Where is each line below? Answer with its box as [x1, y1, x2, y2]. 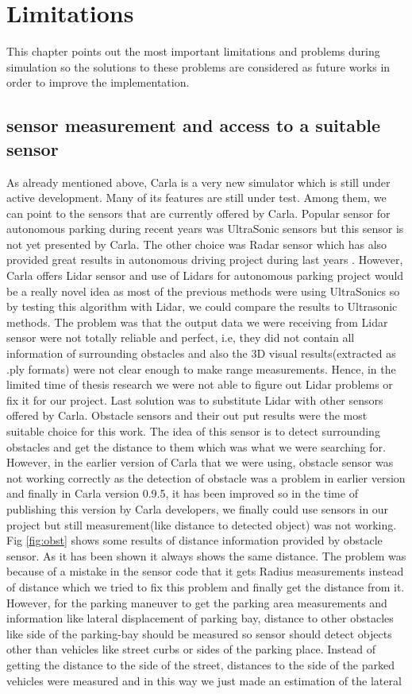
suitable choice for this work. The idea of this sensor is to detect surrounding [6, 423, 380, 439]
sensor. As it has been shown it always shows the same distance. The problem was [6, 547, 406, 564]
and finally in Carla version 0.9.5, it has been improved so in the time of [6, 485, 358, 502]
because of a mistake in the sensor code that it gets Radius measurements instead [6, 563, 404, 580]
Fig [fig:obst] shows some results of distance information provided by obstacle [6, 532, 383, 549]
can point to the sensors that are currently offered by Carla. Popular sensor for [6, 204, 391, 221]
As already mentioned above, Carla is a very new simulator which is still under [6, 173, 391, 190]
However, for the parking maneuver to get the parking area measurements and [6, 594, 387, 611]
